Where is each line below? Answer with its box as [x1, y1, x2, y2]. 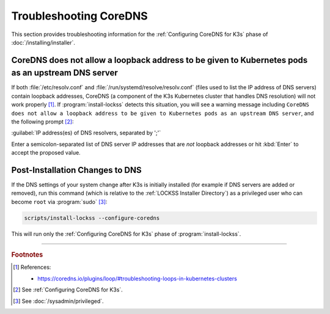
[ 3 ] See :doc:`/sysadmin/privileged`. [13, 297, 104, 305]
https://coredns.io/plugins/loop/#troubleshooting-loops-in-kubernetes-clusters [37, 275, 238, 282]
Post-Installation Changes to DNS [11, 165, 142, 175]
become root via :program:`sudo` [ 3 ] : [11, 198, 108, 205]
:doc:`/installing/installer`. [11, 38, 76, 46]
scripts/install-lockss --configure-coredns [24, 214, 160, 221]
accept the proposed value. [11, 149, 81, 156]
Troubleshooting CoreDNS [11, 9, 148, 23]
